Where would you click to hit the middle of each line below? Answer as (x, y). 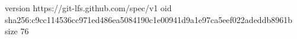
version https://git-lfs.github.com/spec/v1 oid (88, 8)
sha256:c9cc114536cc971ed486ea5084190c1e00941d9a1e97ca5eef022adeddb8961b (148, 19)
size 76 (17, 31)
